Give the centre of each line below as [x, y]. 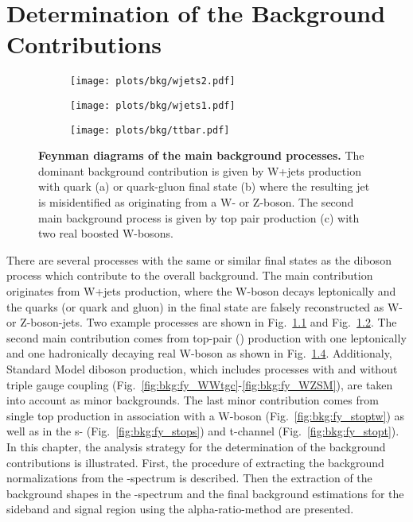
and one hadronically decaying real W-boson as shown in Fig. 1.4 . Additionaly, [199, 353]
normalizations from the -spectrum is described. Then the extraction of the [189, 478]
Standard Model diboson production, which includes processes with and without [202, 369]
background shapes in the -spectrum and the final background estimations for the [205, 493]
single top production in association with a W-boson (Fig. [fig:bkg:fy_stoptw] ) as [206, 415]
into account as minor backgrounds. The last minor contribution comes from [193, 400]
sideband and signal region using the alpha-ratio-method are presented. [180, 509]
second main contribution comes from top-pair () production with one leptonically [206, 337]
